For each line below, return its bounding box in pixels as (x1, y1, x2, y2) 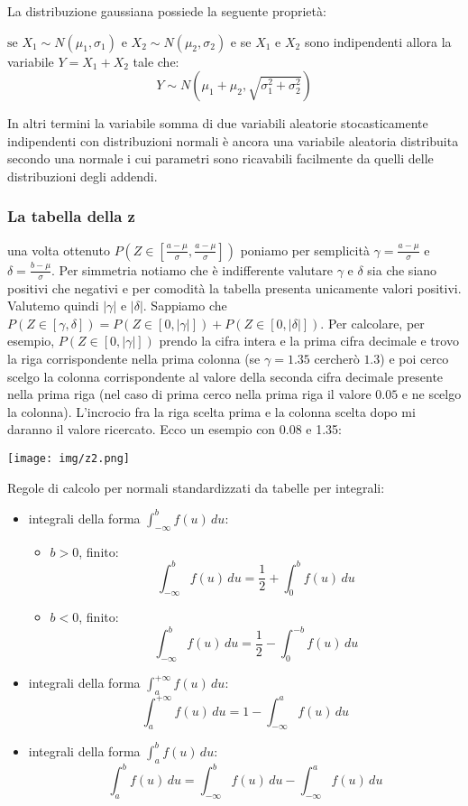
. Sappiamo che (142, 296, 227, 315)
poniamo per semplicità (240, 240, 370, 259)
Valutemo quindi (7, 296, 99, 315)
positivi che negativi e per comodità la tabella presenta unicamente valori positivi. (7, 278, 462, 297)
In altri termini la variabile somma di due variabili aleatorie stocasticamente (7, 114, 428, 133)
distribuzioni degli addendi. (7, 166, 158, 185)
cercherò (314, 348, 360, 367)
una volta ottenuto (7, 240, 110, 259)
